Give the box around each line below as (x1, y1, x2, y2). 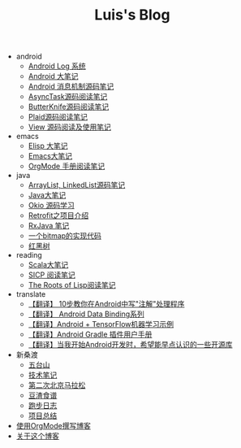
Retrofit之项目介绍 (28, 211, 89, 220)
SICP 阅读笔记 (28, 270, 75, 280)
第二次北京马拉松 (28, 381, 86, 390)
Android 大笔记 (28, 72, 79, 81)
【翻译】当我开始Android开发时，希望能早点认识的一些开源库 (28, 340, 233, 350)
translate (15, 289, 46, 299)
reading (15, 250, 42, 260)
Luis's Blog (94, 6, 170, 24)
